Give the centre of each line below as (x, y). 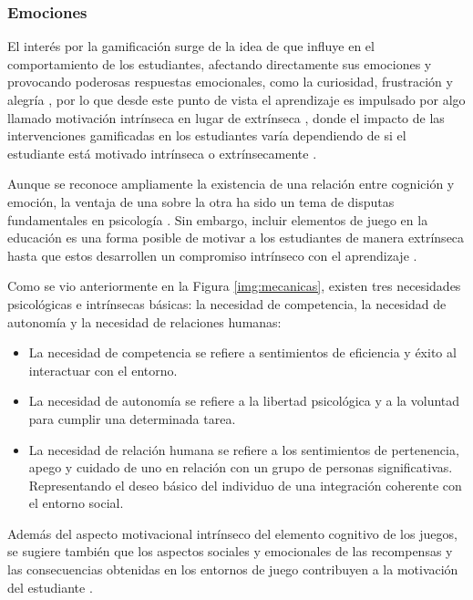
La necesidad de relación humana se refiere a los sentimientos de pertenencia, (244, 449)
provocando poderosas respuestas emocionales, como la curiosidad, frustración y (230, 82)
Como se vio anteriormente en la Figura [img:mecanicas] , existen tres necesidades (234, 286)
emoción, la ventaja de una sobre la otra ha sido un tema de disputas (201, 201)
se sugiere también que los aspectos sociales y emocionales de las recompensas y (230, 551)
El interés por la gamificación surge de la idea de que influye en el (191, 46)
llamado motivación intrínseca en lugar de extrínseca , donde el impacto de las (226, 117)
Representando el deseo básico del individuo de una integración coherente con (245, 485)
